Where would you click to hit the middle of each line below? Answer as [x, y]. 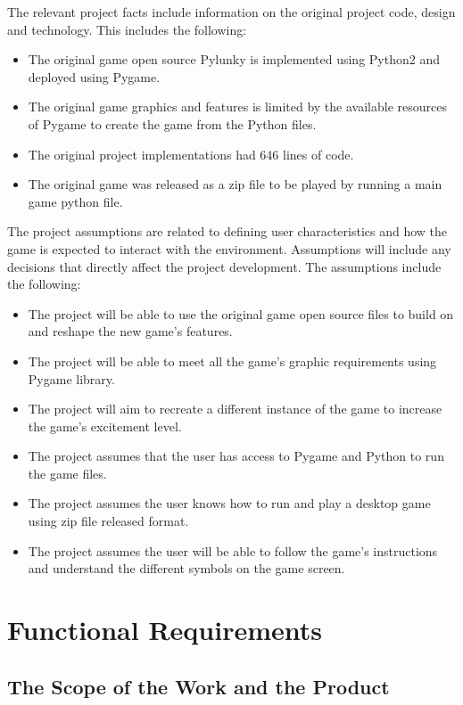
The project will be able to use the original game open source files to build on [241, 313]
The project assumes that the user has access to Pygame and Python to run [236, 456]
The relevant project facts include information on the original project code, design [231, 12]
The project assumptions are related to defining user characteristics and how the [227, 231]
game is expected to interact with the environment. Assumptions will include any [229, 248]
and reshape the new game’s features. [130, 331]
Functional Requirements [165, 630]
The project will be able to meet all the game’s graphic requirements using [232, 361]
